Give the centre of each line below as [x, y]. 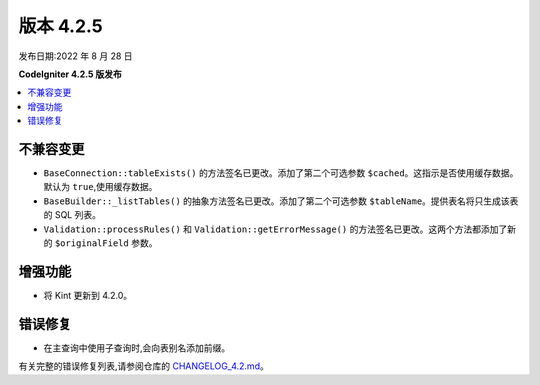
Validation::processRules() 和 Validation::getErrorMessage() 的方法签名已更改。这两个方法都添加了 [275, 229]
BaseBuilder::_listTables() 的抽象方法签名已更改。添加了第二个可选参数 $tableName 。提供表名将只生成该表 [281, 201]
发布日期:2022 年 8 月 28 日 [76, 56]
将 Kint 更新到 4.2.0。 [88, 295]
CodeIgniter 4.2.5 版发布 [70, 74]
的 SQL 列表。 [72, 215]
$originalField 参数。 [106, 242]
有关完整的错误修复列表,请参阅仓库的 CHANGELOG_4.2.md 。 [143, 366]
